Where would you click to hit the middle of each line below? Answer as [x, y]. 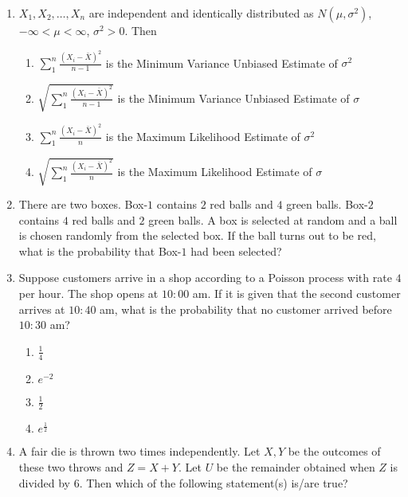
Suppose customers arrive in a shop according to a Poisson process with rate [205, 278]
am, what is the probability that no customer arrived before [246, 309]
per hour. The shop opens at [88, 293]
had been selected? [236, 250]
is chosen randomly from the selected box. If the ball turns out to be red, [197, 235]
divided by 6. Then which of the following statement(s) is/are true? [183, 482]
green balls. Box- [327, 204]
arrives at [42, 309]
